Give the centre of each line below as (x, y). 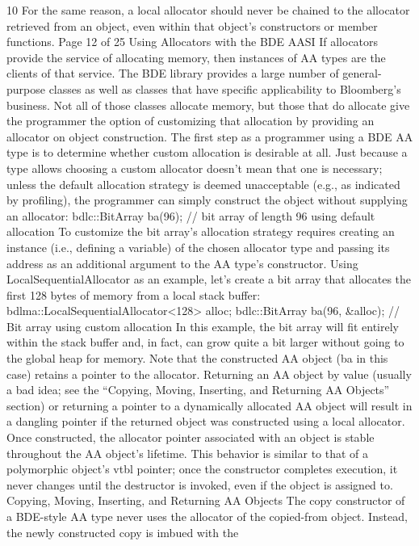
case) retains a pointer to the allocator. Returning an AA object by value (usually (209, 374)
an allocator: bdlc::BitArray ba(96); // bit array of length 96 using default (191, 215)
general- (362, 73)
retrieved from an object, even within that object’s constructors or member (192, 25)
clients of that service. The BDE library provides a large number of (173, 73)
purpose (26, 88)
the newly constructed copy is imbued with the (123, 532)
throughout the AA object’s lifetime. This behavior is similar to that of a (188, 453)
